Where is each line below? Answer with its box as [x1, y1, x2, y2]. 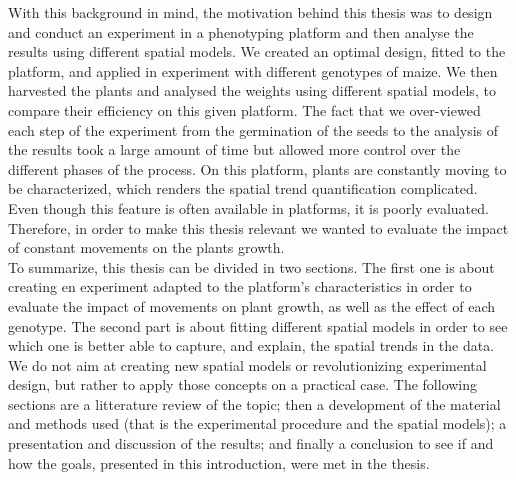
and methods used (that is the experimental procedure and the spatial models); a [8, 413, 507, 434]
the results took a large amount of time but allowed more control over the [8, 139, 461, 160]
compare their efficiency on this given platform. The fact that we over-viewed [8, 99, 481, 120]
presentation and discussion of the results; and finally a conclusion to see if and [8, 433, 494, 454]
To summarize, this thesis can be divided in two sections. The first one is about [8, 256, 495, 277]
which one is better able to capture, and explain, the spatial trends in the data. [8, 335, 495, 356]
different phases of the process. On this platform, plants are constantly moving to [8, 158, 507, 179]
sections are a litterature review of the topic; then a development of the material [8, 393, 501, 414]
